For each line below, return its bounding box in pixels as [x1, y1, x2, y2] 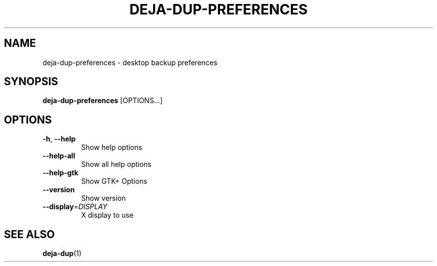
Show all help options [81, 160, 152, 169]
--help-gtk [42, 168, 78, 177]
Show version [81, 194, 126, 203]
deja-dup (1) [42, 249, 82, 258]
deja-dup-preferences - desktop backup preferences [42, 58, 218, 67]
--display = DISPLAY [42, 202, 107, 211]
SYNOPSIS [4, 75, 58, 88]
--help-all [42, 151, 75, 160]
